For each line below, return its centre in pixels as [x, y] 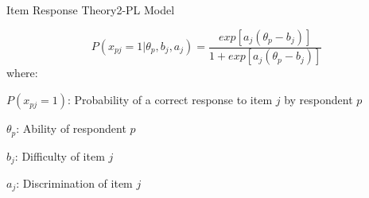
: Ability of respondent [71, 128]
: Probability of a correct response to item [170, 100]
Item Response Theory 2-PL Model [91, 10]
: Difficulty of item [60, 155]
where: [22, 73]
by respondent [319, 100]
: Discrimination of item [74, 182]
